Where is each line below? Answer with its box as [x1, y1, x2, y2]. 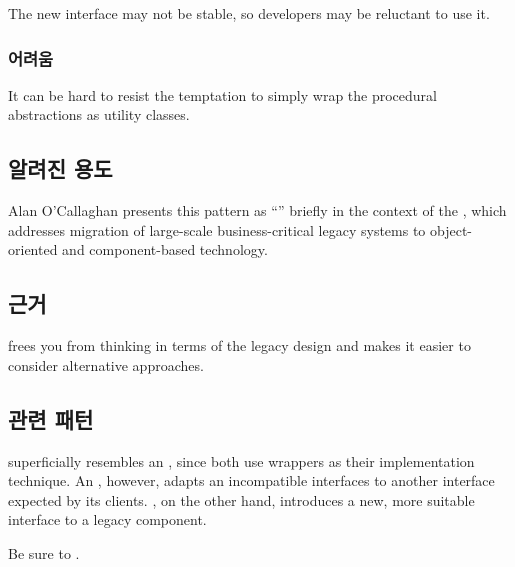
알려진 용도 [8, 153, 113, 184]
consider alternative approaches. [8, 354, 204, 375]
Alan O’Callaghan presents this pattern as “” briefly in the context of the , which [8, 200, 507, 221]
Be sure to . [8, 542, 80, 563]
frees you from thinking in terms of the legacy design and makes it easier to [8, 335, 471, 356]
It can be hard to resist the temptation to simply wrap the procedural [8, 84, 437, 105]
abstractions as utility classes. [8, 104, 190, 125]
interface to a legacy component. [8, 509, 207, 530]
